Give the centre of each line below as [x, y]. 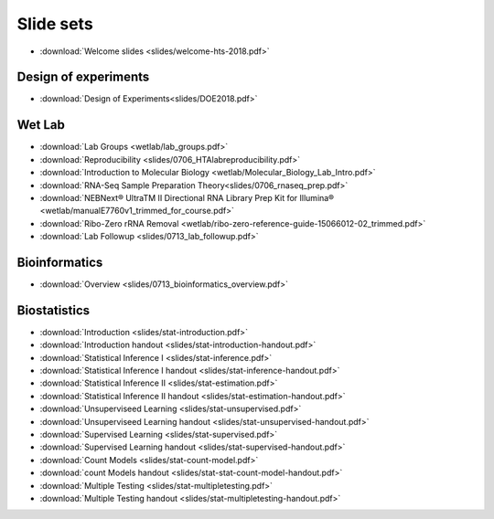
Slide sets [55, 24]
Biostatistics [54, 310]
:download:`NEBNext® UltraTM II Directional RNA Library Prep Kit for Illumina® [187, 197]
